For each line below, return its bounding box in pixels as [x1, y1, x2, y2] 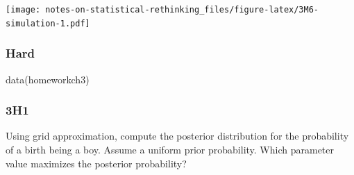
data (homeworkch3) [6, 72, 90, 86]
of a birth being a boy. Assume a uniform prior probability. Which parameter [6, 142, 335, 156]
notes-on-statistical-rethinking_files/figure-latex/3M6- [45, 5, 319, 15]
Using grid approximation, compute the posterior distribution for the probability [6, 128, 349, 143]
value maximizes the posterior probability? [6, 156, 187, 170]
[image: [6, 5, 41, 15]
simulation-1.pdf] [6, 18, 90, 28]
